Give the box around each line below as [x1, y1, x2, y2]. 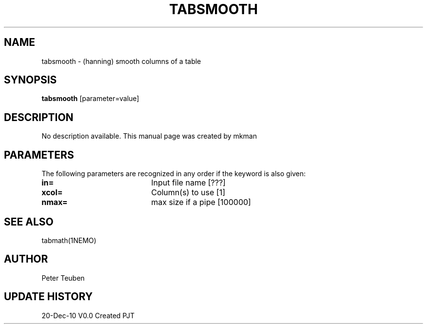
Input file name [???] [151, 178, 226, 188]
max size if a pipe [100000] [151, 197, 251, 207]
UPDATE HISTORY [4, 290, 93, 303]
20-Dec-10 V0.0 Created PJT [41, 311, 135, 320]
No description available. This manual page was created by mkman [41, 132, 257, 141]
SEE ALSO [4, 215, 54, 228]
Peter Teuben [41, 273, 85, 282]
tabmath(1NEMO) [41, 236, 97, 245]
